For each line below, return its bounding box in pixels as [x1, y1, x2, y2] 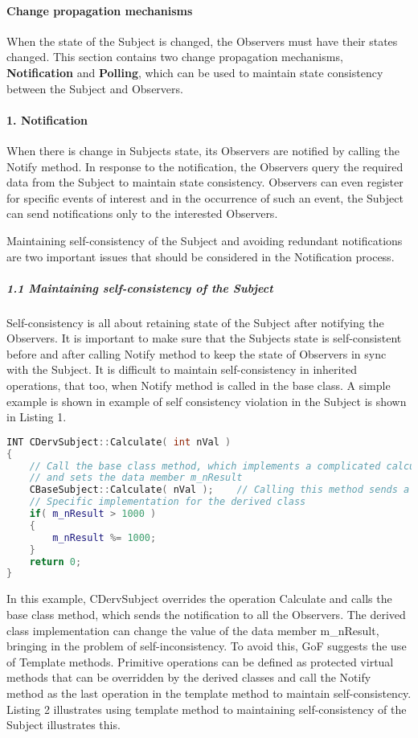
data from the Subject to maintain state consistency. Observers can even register [6, 174, 404, 191]
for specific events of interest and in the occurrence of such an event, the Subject [6, 189, 404, 206]
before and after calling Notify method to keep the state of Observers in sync [6, 345, 387, 362]
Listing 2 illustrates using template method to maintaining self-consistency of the [6, 700, 407, 717]
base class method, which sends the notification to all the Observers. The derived [6, 605, 406, 622]
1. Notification [6, 111, 88, 128]
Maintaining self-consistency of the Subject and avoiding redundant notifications [6, 232, 403, 248]
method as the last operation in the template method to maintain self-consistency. [6, 684, 412, 701]
